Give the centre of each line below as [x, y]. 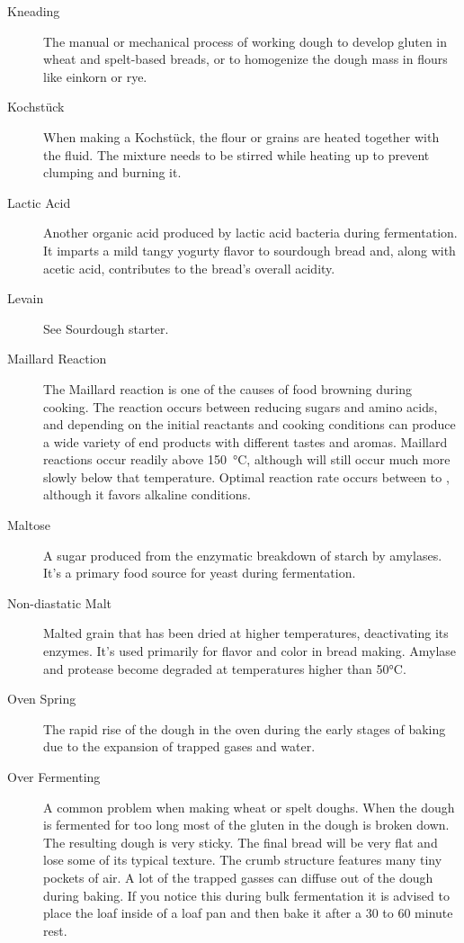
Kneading [34, 11]
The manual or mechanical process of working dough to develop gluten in [245, 41]
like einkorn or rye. [95, 76]
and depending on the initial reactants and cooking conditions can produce [250, 424]
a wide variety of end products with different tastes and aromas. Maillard [245, 441]
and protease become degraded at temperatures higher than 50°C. [225, 668]
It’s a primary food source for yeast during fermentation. [200, 573]
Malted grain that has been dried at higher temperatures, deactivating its [246, 633]
